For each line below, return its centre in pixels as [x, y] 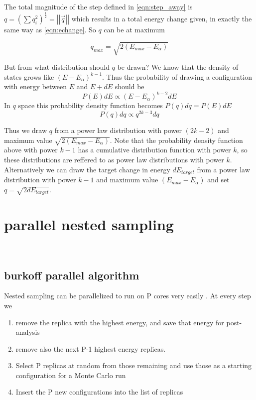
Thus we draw [26, 130]
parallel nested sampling [89, 224]
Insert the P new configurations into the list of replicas [99, 392]
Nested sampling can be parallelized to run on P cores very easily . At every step [128, 296]
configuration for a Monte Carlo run [71, 375]
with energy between [36, 86]
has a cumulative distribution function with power [154, 150]
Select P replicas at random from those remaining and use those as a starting [134, 365]
